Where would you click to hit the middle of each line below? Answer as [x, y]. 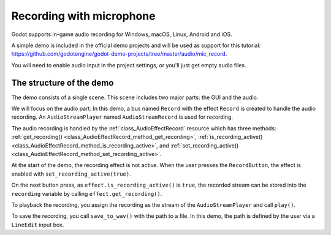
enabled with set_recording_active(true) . [71, 174]
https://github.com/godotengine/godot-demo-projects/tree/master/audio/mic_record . [119, 54]
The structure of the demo [63, 83]
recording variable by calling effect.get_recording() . [87, 193]
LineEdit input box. [38, 225]
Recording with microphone [83, 16]
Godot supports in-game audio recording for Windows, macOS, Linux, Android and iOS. [122, 34]
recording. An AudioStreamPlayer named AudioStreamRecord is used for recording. [122, 117]
